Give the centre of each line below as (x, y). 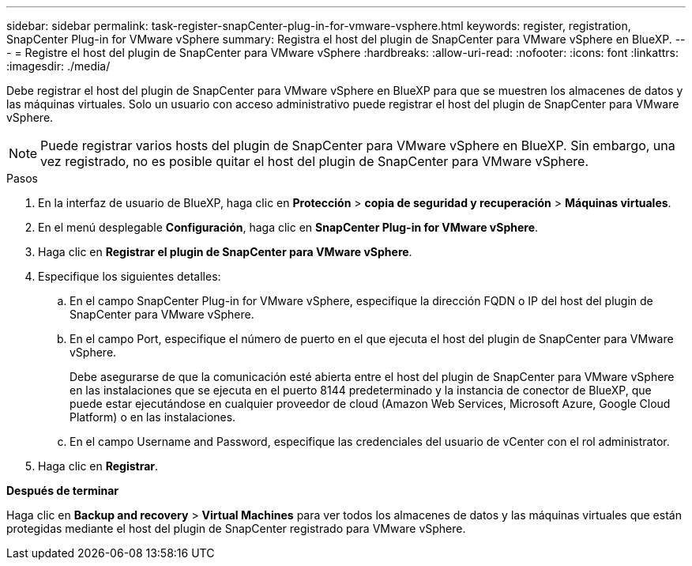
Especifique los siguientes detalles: (130, 276)
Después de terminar (63, 491)
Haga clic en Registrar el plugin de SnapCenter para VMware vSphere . (225, 252)
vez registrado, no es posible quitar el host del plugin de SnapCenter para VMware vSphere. (314, 161)
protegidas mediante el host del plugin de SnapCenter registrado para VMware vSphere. (236, 528)
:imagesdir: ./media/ (58, 66)
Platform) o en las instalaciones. (153, 417)
